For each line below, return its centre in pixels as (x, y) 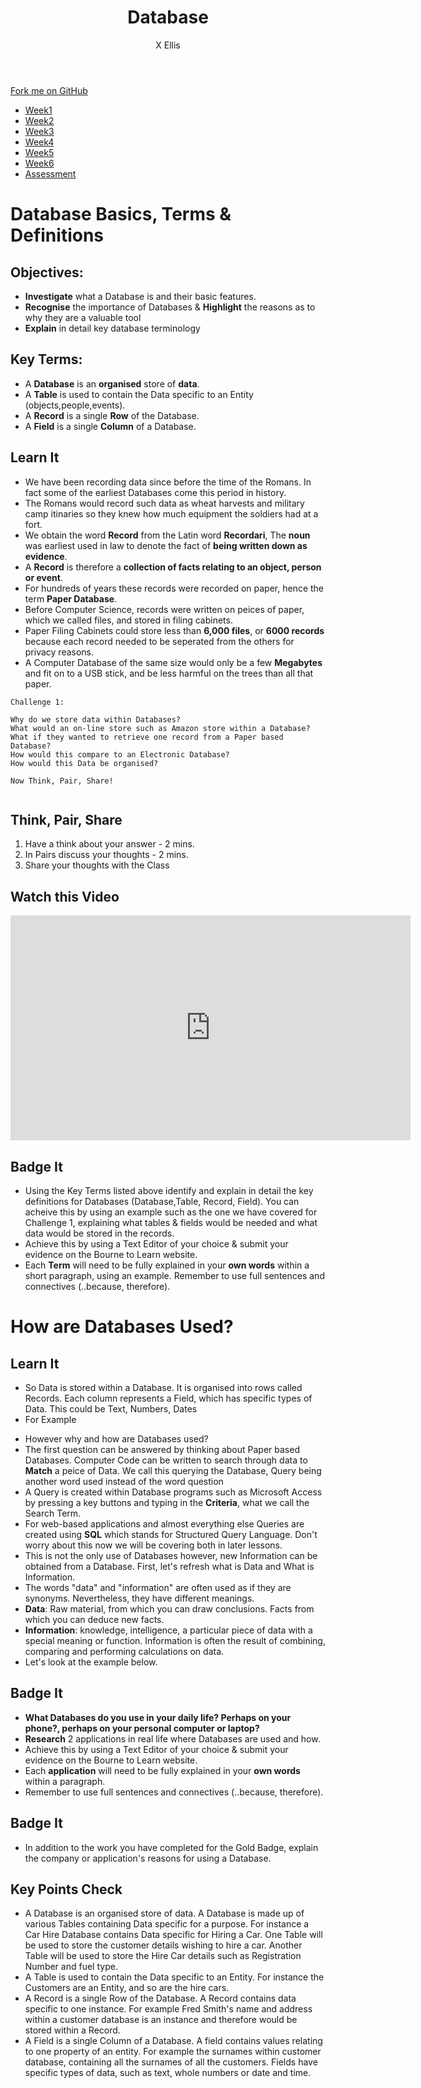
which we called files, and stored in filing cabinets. (128, 620)
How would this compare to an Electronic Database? (120, 754)
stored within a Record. (72, 2030)
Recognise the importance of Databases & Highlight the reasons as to (170, 307)
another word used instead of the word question (124, 1481)
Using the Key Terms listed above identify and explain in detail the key (169, 1190)
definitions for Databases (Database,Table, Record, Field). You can (162, 1201)
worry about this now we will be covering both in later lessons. (153, 1545)
